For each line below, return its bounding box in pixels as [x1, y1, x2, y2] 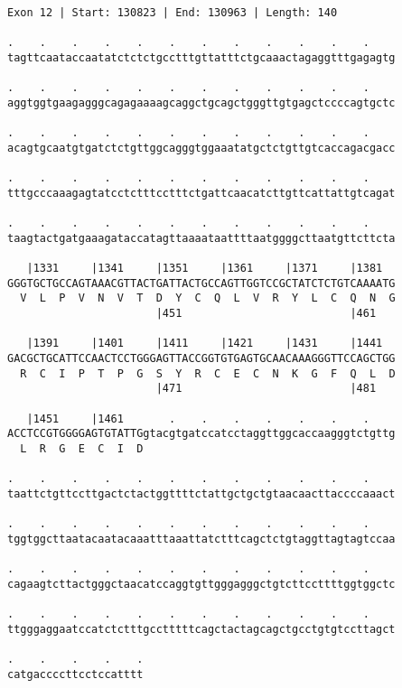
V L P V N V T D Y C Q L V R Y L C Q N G [20, 292, 396, 305]
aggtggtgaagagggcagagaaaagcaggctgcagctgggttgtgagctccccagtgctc [7, 96, 396, 109]
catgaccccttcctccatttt [7, 667, 144, 681]
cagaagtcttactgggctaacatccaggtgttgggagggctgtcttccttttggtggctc [7, 577, 396, 590]
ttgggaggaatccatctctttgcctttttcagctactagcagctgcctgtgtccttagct [7, 622, 396, 636]
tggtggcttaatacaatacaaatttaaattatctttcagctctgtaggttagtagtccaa [7, 532, 396, 545]
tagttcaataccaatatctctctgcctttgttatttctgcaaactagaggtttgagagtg [7, 51, 396, 64]
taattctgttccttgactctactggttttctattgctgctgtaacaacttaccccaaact [7, 488, 396, 500]
